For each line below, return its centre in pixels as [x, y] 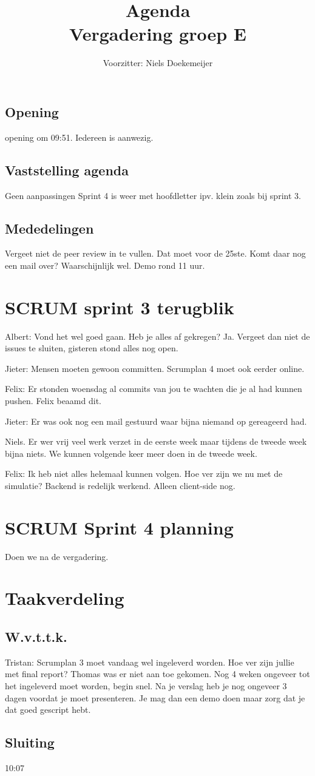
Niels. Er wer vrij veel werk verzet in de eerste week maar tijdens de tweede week [156, 441]
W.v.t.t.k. [36, 637]
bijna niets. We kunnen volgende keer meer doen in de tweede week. [131, 453]
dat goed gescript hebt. [48, 710]
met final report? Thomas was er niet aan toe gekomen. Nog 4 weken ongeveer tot [157, 674]
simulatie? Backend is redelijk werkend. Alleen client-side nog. [120, 485]
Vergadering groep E [158, 34]
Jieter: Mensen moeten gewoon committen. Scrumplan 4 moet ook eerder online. [155, 368]
